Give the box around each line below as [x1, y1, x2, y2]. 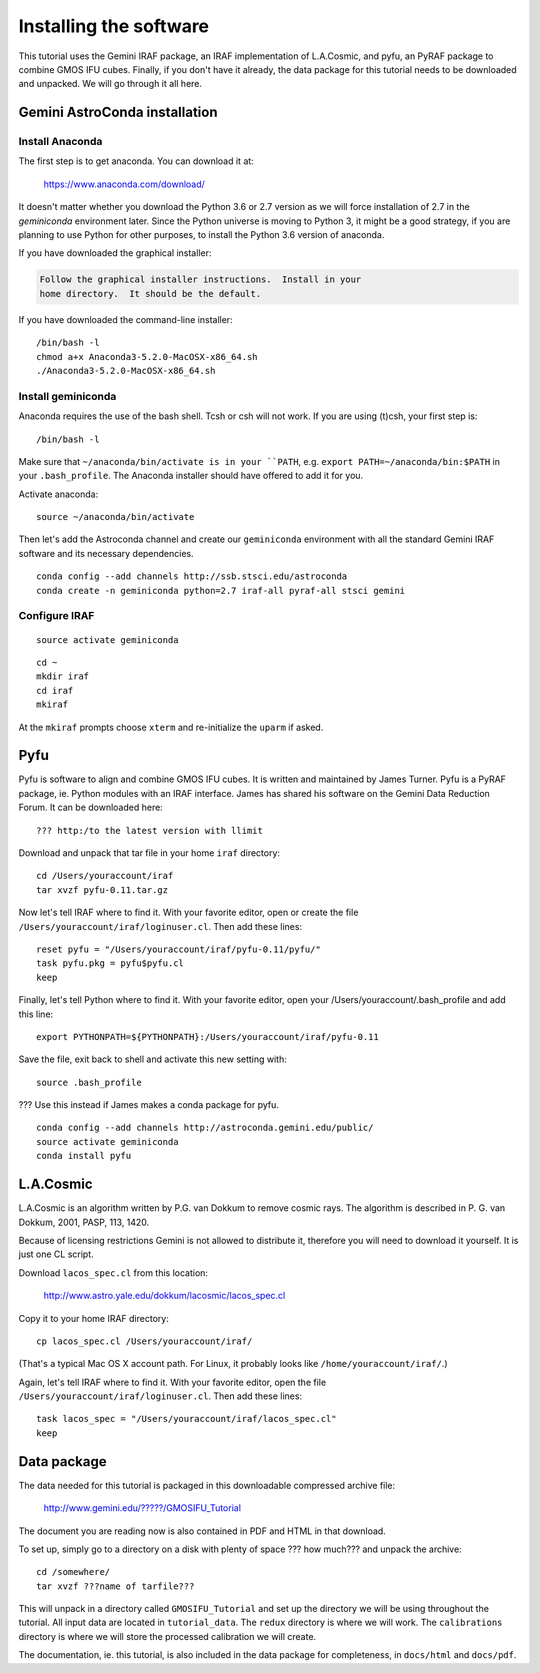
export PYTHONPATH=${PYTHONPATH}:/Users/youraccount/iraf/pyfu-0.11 [36, 1031, 379, 1042]
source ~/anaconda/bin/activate [36, 511, 195, 523]
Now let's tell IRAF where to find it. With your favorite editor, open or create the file [18, 906, 359, 919]
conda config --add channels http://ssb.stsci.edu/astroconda [36, 571, 348, 582]
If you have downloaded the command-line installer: [18, 313, 234, 325]
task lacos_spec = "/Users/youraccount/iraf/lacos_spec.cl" [36, 1413, 337, 1425]
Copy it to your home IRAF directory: [18, 1312, 169, 1324]
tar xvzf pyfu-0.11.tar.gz [36, 884, 169, 895]
